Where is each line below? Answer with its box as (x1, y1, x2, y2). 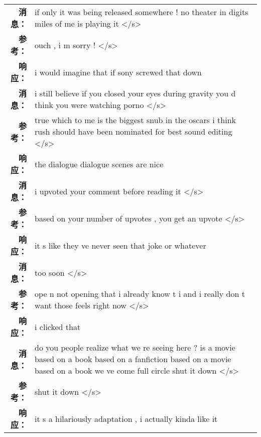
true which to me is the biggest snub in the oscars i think (35, 114, 236, 126)
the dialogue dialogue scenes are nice (35, 158, 164, 170)
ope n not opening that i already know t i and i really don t (35, 288, 245, 299)
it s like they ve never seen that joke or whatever (35, 239, 206, 251)
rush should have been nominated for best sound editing (35, 126, 232, 137)
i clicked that (35, 320, 81, 333)
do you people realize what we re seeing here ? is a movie (35, 342, 235, 353)
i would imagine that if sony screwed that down (35, 66, 202, 78)
